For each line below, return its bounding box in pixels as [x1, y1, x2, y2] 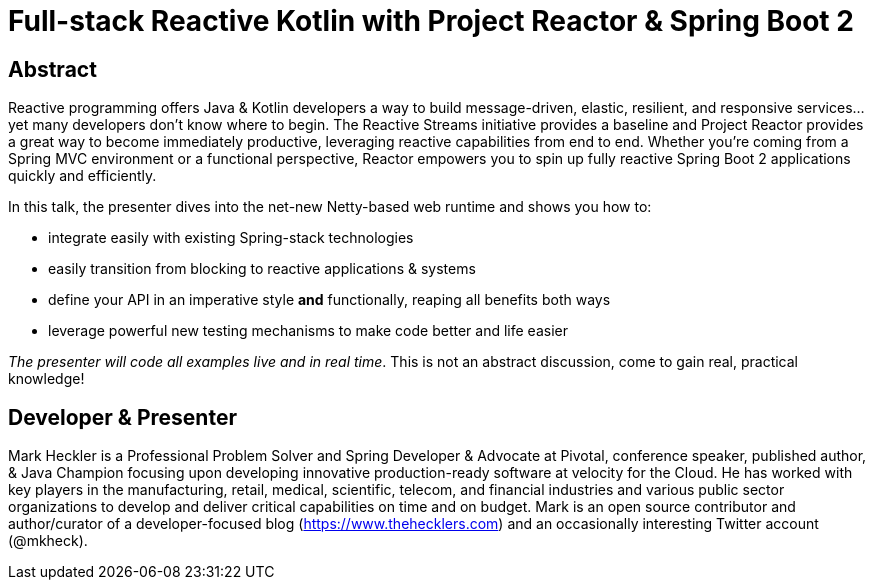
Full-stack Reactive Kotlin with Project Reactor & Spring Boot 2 [8, 4, 854, 38]
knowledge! [8, 370, 85, 388]
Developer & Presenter [8, 404, 237, 430]
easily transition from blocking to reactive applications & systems [48, 260, 476, 278]
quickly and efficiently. [8, 167, 157, 185]
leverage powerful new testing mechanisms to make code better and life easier [48, 322, 568, 340]
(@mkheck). [8, 532, 88, 550]
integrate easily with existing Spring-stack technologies [48, 229, 414, 247]
